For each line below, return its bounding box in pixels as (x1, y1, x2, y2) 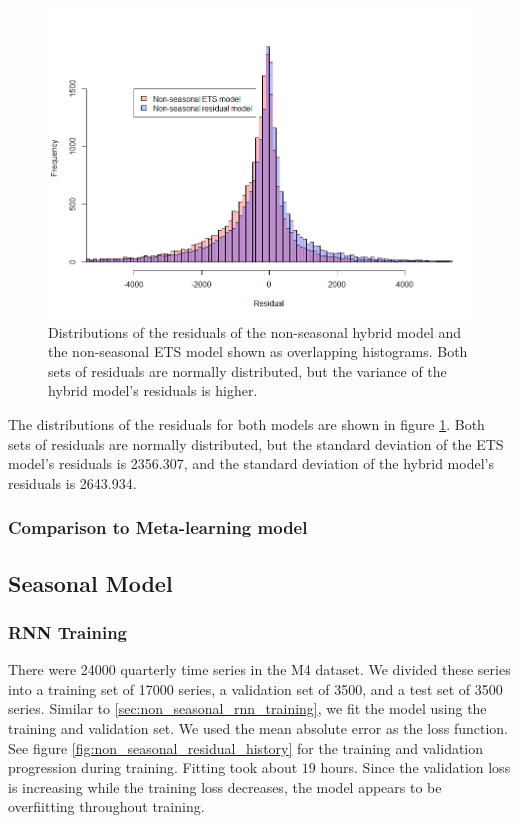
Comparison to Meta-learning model (8, 515, 308, 540)
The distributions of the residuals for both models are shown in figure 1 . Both (8, 414, 485, 435)
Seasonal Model (8, 567, 173, 598)
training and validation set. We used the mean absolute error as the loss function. (8, 718, 508, 739)
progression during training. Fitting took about (8, 757, 298, 778)
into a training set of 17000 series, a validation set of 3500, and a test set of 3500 (8, 678, 503, 699)
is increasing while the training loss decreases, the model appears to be (8, 776, 442, 797)
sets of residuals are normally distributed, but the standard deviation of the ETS (8, 433, 504, 454)
